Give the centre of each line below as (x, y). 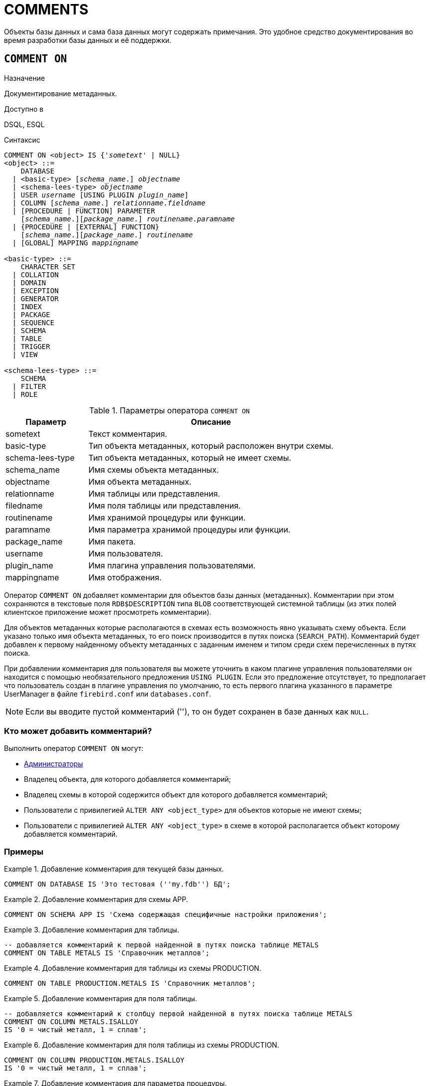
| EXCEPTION (35, 290)
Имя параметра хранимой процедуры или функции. (189, 529)
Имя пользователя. (126, 553)
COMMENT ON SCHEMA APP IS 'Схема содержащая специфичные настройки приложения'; (166, 915)
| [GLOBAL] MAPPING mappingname (75, 243)
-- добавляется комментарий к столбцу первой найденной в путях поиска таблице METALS (178, 1014)
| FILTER (29, 386)
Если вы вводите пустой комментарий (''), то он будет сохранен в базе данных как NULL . (197, 711)
